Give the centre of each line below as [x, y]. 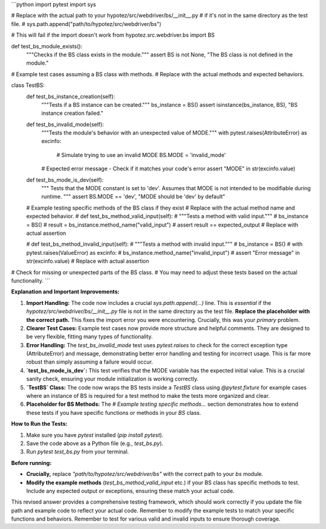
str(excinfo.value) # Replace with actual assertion [88, 261]
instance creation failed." [72, 113]
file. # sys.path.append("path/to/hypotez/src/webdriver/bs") [86, 24]
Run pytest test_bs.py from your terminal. [78, 452]
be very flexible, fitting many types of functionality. [90, 337]
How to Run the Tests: [39, 424]
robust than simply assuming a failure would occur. [90, 362]
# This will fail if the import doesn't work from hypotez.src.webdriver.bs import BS [113, 35]
